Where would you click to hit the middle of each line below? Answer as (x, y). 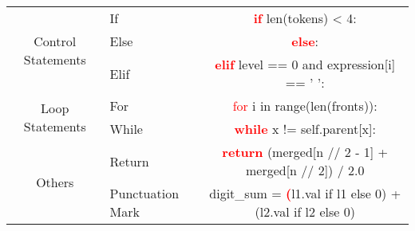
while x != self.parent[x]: (305, 129)
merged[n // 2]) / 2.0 (305, 170)
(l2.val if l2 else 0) (305, 211)
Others (55, 182)
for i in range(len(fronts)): (305, 106)
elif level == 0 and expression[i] (305, 64)
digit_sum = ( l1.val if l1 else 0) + (305, 193)
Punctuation (144, 193)
